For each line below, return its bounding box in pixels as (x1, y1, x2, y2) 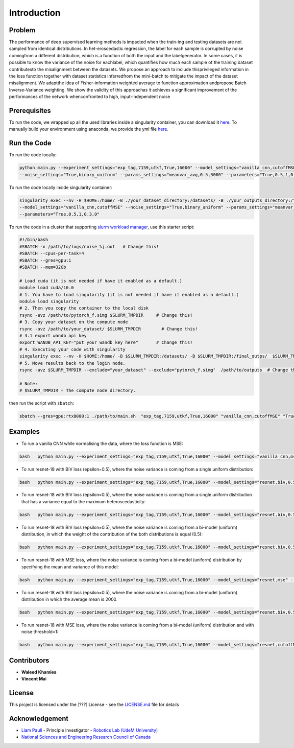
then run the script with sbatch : (9, 400, 74, 406)
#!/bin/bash (19, 237, 49, 242)
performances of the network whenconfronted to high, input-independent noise (9, 93, 171, 100)
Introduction (9, 7, 61, 18)
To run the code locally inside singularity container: (9, 184, 113, 190)
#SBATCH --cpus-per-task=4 (19, 251, 84, 257)
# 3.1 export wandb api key (19, 333, 87, 338)
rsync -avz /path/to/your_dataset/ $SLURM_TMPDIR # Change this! (19, 326, 198, 331)
